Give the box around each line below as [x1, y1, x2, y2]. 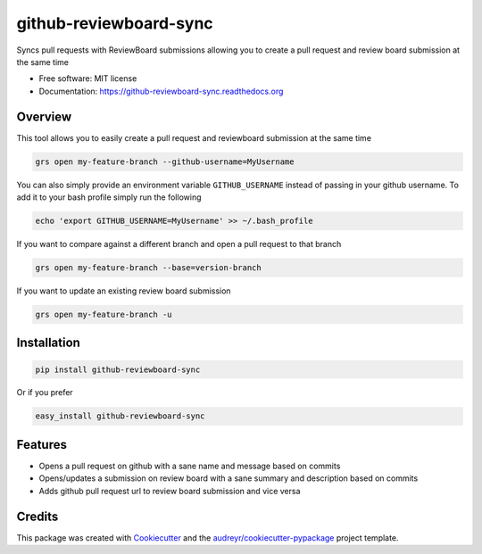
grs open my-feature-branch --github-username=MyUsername [35, 156, 295, 167]
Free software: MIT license [38, 73, 137, 84]
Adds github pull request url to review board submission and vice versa [38, 485, 301, 496]
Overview [16, 109, 72, 124]
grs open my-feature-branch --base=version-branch [35, 262, 262, 272]
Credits [16, 509, 59, 524]
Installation [16, 335, 80, 351]
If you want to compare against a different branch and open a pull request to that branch [16, 238, 342, 249]
